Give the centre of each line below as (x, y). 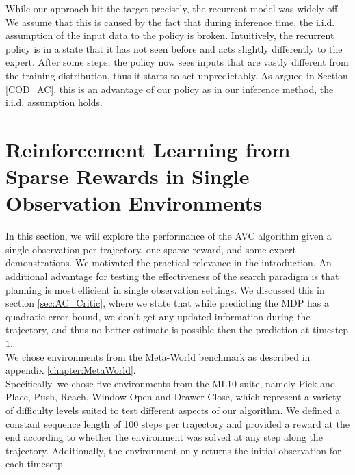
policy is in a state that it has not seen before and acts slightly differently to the (174, 48)
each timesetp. (36, 464)
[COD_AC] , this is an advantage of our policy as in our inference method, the (170, 89)
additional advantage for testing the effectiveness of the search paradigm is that (172, 276)
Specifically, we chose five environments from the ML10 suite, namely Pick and (171, 383)
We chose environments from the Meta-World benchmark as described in (158, 356)
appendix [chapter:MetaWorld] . (71, 370)
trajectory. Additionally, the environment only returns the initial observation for (173, 450)
